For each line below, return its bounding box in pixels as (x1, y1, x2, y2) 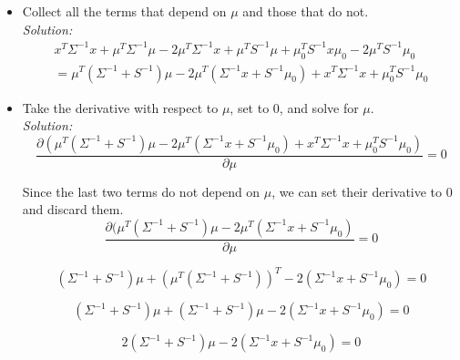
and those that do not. (242, 2, 369, 20)
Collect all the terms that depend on (22, 2, 227, 20)
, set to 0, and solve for (230, 98, 359, 117)
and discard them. (22, 200, 124, 219)
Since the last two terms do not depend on (22, 181, 261, 201)
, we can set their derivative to (271, 181, 443, 201)
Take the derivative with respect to (22, 98, 219, 117)
